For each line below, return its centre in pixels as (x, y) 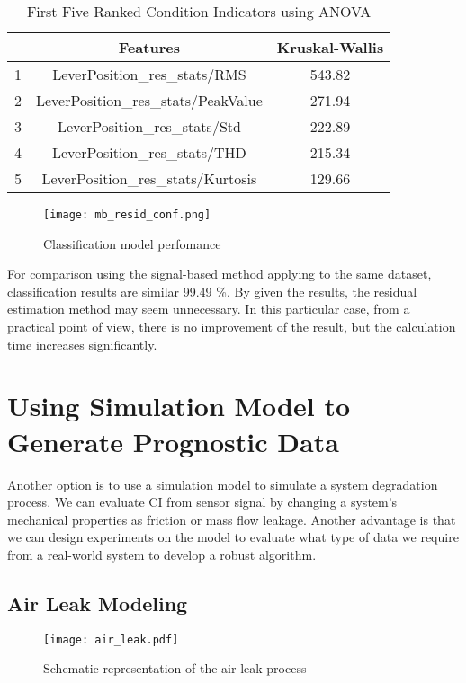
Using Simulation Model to (179, 406)
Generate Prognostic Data (173, 441)
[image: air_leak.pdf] (111, 639)
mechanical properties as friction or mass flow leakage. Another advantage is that (232, 519)
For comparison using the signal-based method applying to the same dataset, (220, 274)
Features (149, 47)
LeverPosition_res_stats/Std (149, 126)
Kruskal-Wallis (330, 47)
